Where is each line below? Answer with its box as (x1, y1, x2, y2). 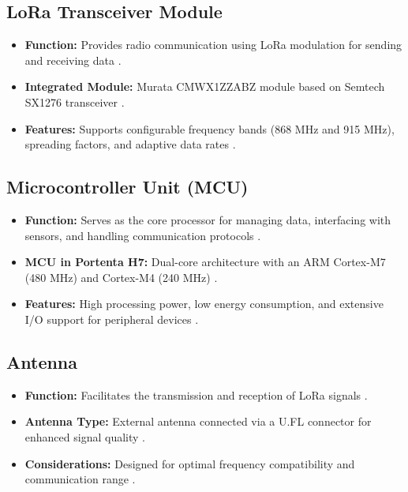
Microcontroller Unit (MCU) (6, 175, 249, 199)
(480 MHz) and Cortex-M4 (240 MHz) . (24, 269, 218, 285)
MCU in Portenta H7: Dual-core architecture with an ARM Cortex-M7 (24, 254, 386, 270)
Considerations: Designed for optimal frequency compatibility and (24, 455, 355, 471)
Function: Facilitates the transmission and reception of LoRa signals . (24, 386, 368, 403)
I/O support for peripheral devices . (24, 310, 199, 327)
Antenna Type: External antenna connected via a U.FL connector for (24, 413, 372, 430)
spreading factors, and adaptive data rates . (24, 136, 236, 152)
